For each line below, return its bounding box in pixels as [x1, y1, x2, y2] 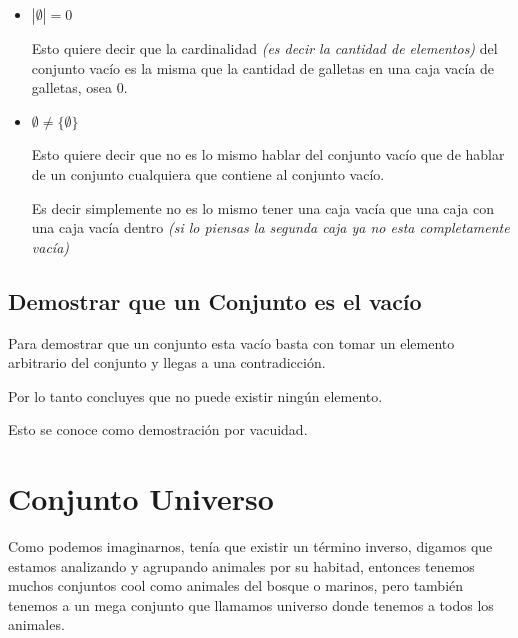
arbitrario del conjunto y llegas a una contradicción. [8, 352, 326, 373]
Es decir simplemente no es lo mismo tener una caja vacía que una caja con [31, 197, 494, 218]
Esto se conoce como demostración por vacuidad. [8, 419, 308, 440]
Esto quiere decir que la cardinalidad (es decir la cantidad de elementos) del [31, 38, 498, 58]
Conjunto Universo [8, 478, 274, 519]
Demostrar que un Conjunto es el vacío [8, 285, 422, 316]
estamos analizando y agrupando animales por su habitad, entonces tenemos [8, 555, 475, 576]
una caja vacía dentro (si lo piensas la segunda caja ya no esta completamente [31, 217, 510, 238]
